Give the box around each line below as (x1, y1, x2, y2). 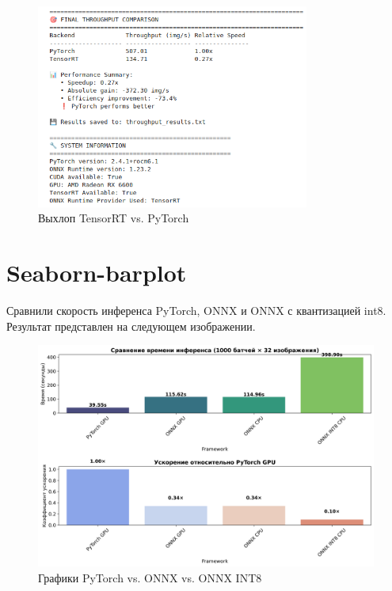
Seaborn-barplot (6, 256, 187, 289)
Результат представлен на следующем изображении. (6, 317, 256, 334)
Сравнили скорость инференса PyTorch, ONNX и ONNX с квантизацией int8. (6, 302, 386, 319)
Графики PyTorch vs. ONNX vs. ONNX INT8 (38, 569, 262, 585)
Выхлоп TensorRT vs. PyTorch (38, 210, 189, 226)
